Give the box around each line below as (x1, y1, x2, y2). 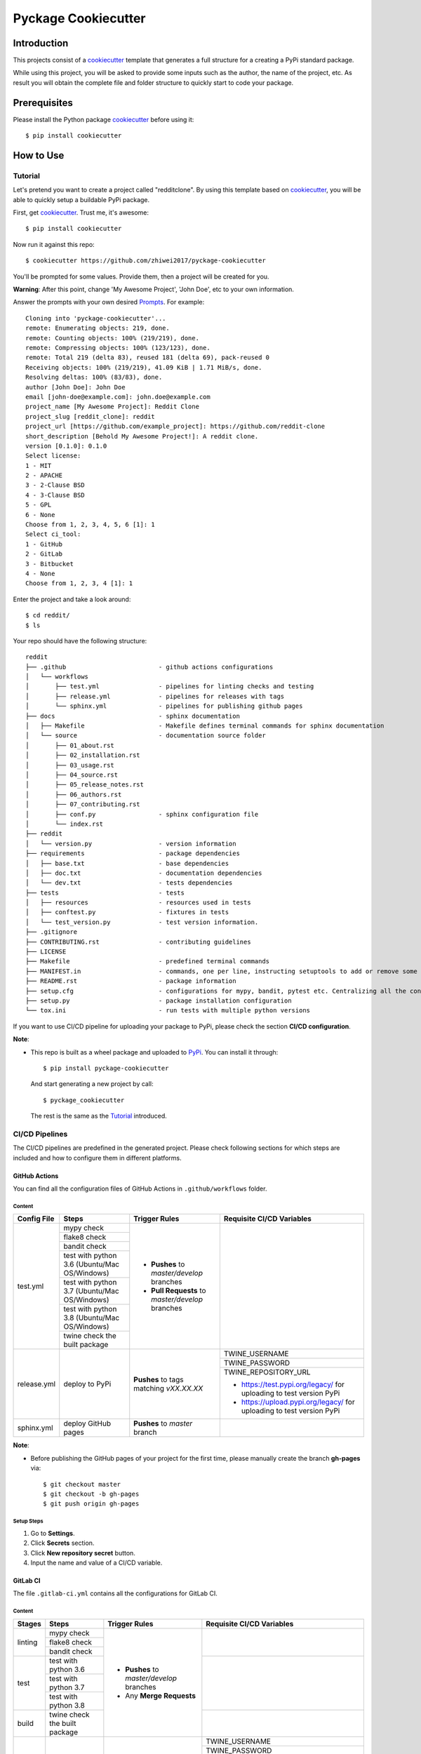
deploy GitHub (63, 1419, 112, 1428)
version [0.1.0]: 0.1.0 (25, 442, 107, 450)
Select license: (25, 452, 81, 460)
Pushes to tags (133, 1375, 184, 1385)
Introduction (13, 37, 69, 49)
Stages (17, 1619, 42, 1628)
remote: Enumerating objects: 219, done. (25, 324, 170, 333)
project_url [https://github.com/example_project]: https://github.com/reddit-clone (25, 422, 326, 431)
